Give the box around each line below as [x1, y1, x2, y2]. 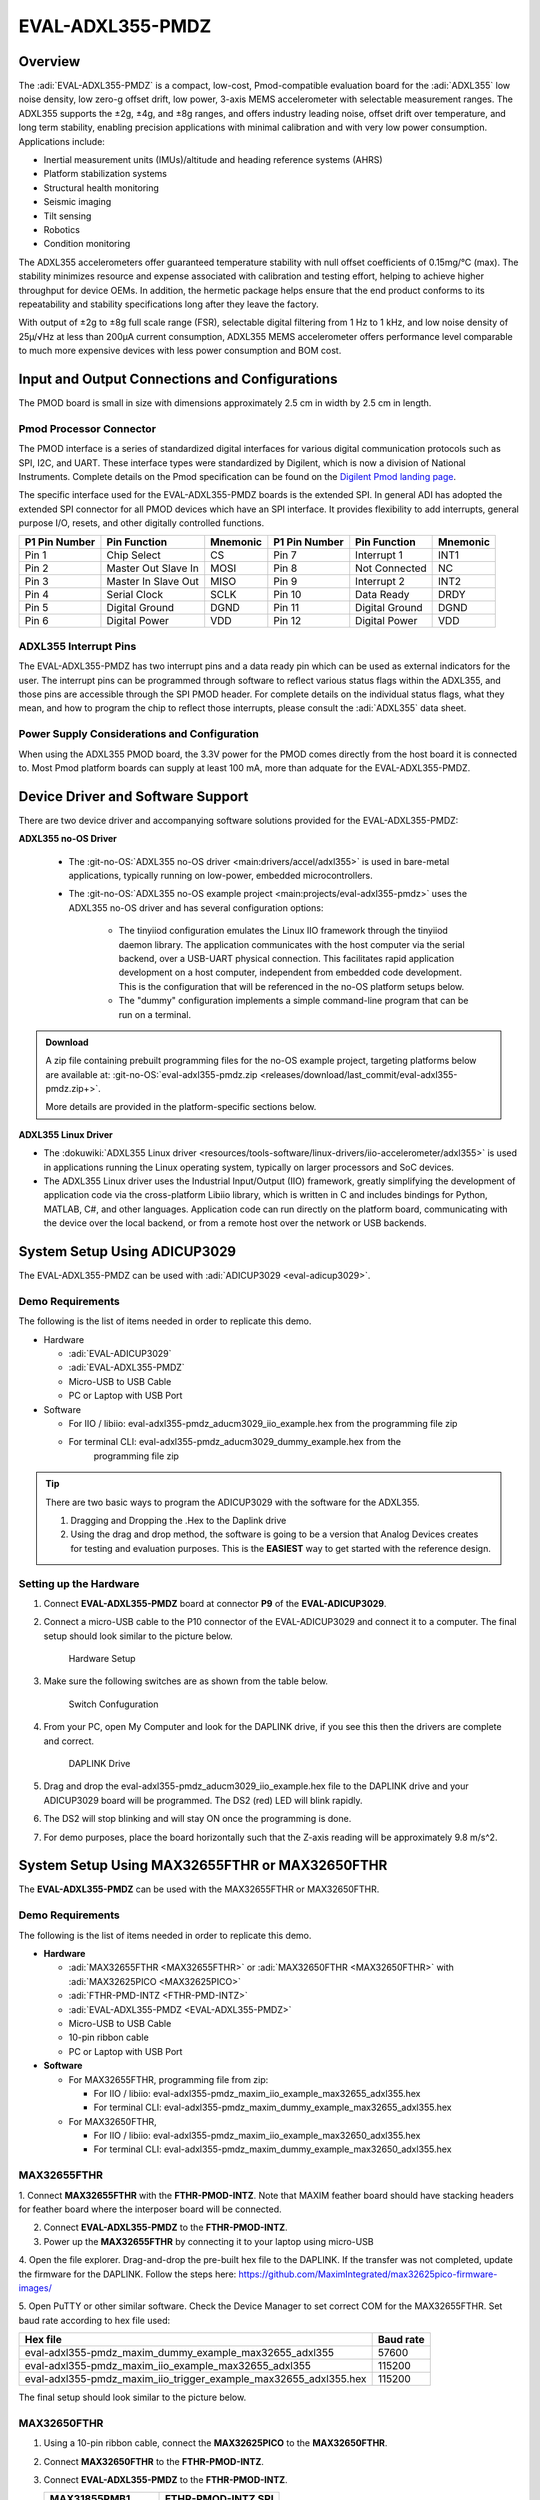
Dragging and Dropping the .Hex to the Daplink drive [70, 1514, 287, 1526]
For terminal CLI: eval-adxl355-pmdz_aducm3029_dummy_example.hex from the [68, 1436, 402, 1448]
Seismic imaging [43, 196, 112, 208]
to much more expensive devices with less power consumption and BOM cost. [18, 345, 342, 357]
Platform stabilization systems [43, 168, 168, 180]
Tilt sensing [43, 210, 92, 222]
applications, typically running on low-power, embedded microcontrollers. [68, 870, 374, 882]
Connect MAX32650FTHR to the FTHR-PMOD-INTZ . [43, 2455, 264, 2467]
